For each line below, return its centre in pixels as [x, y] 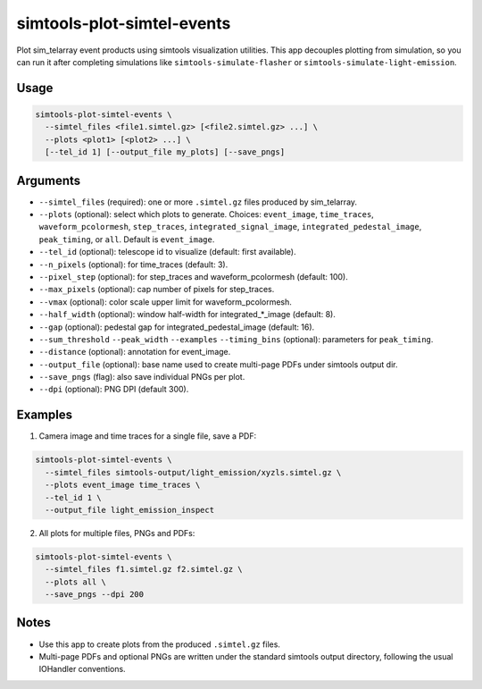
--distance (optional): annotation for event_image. [135, 352]
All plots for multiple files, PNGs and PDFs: [117, 533]
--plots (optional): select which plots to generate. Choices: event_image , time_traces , [206, 214]
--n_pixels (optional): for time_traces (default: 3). [133, 265]
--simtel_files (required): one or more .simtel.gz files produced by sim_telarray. [198, 202]
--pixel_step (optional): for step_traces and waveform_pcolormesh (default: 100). [193, 276]
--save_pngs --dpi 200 [95, 595]
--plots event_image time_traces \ [123, 485]
